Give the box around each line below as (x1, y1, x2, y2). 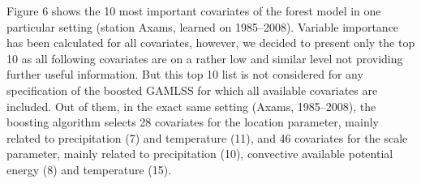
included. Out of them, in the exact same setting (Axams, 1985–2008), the (6, 97, 376, 114)
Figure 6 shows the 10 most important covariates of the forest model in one (6, 2, 381, 19)
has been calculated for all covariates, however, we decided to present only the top (6, 34, 415, 51)
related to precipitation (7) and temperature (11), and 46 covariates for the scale (6, 129, 408, 146)
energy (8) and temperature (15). (6, 160, 172, 178)
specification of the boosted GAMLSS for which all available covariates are (6, 81, 378, 98)
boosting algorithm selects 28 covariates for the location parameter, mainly (6, 113, 379, 131)
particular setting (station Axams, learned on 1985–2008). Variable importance (6, 18, 399, 35)
